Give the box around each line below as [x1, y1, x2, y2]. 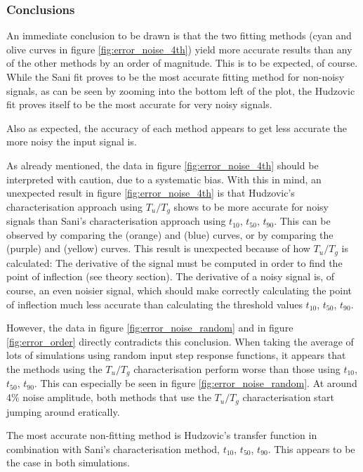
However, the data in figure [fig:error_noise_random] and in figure [6, 320, 293, 335]
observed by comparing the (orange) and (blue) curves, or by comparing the [6, 227, 334, 242]
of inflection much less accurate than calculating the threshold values [6, 296, 303, 311]
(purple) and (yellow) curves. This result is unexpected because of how [6, 241, 310, 256]
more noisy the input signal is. [6, 134, 137, 149]
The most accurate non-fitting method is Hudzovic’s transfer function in [6, 428, 317, 442]
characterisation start [242, 390, 335, 405]
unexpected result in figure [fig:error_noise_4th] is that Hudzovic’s [6, 185, 295, 200]
